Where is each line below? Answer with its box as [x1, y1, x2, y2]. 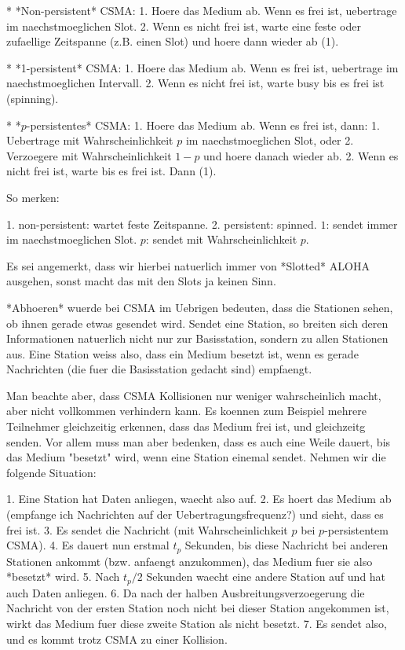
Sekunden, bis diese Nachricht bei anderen [184, 537, 389, 553]
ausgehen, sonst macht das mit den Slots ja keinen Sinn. [6, 273, 276, 289]
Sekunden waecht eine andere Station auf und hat [146, 568, 386, 585]
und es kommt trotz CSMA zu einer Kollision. [6, 630, 228, 647]
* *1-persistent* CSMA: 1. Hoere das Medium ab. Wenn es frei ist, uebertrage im [6, 59, 399, 75]
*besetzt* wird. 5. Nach [6, 568, 120, 585]
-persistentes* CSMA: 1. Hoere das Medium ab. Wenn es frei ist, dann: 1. [26, 116, 380, 133]
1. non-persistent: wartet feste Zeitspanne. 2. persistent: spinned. [6, 215, 317, 232]
